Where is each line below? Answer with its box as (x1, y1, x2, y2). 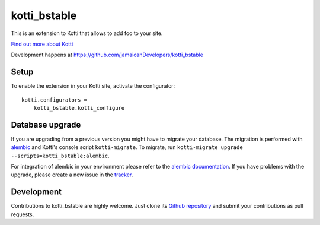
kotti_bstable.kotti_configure (33, 104, 125, 112)
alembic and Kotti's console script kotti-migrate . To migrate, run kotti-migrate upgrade (11, 144, 243, 151)
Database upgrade (11, 119, 81, 130)
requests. (11, 211, 34, 218)
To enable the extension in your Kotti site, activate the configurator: (11, 83, 175, 90)
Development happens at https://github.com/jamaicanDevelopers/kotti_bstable (11, 51, 204, 59)
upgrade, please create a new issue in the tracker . (11, 171, 133, 178)
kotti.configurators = (21, 96, 88, 103)
